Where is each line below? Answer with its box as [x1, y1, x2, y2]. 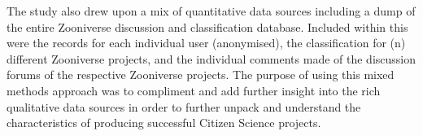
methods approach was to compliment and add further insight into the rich [7, 81, 381, 99]
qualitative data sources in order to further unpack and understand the [7, 98, 361, 115]
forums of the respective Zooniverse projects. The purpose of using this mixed [7, 66, 395, 83]
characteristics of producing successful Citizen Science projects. [7, 114, 321, 131]
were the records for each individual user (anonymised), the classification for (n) [7, 34, 406, 51]
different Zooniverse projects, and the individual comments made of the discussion [7, 50, 416, 67]
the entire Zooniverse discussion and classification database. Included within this [7, 18, 408, 35]
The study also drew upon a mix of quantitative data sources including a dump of [7, 2, 416, 19]
